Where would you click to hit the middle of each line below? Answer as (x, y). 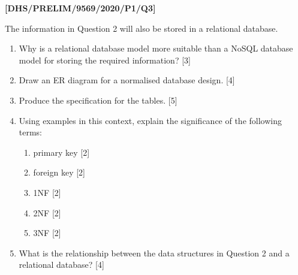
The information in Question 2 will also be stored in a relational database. (142, 28)
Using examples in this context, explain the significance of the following (150, 120)
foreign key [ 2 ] (59, 172)
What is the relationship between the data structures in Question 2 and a (154, 253)
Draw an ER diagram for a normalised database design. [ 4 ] (127, 80)
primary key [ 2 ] (61, 152)
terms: (31, 132)
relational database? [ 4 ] (61, 265)
